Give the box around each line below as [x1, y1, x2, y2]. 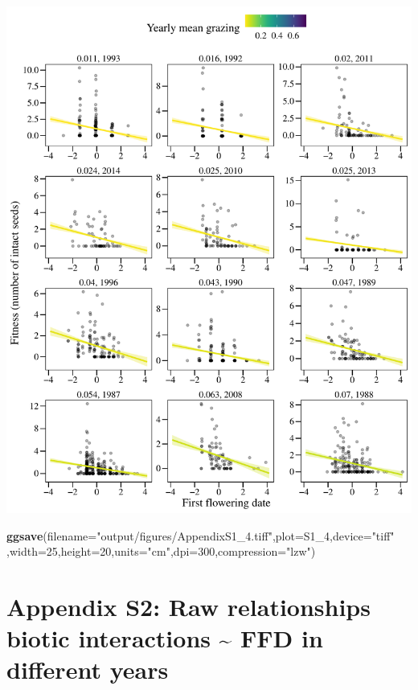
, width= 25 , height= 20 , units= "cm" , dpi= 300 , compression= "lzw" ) [6, 543, 316, 560]
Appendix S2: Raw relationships [6, 590, 371, 623]
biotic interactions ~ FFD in [6, 622, 323, 655]
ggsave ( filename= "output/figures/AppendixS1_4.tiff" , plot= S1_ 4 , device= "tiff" [6, 527, 395, 544]
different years [6, 653, 169, 686]
